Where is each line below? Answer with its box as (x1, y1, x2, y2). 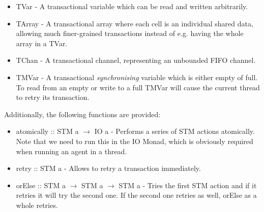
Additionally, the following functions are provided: (4, 109, 161, 119)
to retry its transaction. (16, 92, 90, 102)
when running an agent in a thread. (16, 146, 127, 156)
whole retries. (16, 199, 58, 210)
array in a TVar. (16, 38, 68, 48)
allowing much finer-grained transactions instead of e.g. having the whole (16, 28, 244, 39)
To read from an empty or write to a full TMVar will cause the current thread (16, 82, 260, 92)
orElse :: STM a (16, 180, 66, 190)
